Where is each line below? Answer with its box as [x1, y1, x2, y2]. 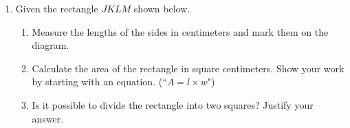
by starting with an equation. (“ [32, 74, 167, 89]
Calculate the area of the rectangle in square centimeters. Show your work [32, 61, 344, 75]
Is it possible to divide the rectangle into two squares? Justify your [32, 97, 314, 111]
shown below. [133, 1, 190, 15]
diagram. [32, 38, 69, 52]
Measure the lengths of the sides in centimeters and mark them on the [32, 24, 329, 39]
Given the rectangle [15, 1, 98, 15]
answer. [32, 111, 64, 125]
